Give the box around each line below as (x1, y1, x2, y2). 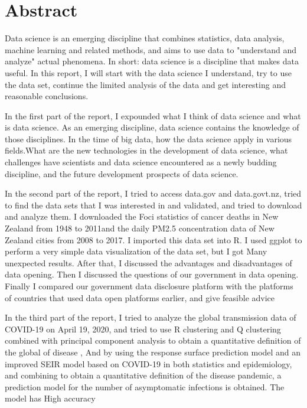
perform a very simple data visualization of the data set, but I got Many (5, 245, 267, 257)
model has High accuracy (5, 392, 96, 404)
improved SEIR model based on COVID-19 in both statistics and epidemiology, (5, 357, 292, 370)
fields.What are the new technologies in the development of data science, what (5, 144, 288, 156)
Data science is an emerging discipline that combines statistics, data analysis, (5, 32, 285, 44)
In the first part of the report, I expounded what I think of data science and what (5, 109, 301, 122)
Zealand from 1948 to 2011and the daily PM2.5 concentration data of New (5, 222, 275, 234)
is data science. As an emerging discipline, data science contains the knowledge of (5, 121, 299, 133)
